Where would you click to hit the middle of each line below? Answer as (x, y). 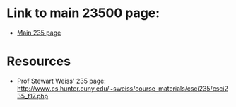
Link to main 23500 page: (83, 13)
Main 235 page (39, 33)
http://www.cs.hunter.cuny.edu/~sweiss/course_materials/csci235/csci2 (123, 88)
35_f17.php (33, 96)
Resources (39, 61)
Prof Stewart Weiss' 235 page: (61, 81)
